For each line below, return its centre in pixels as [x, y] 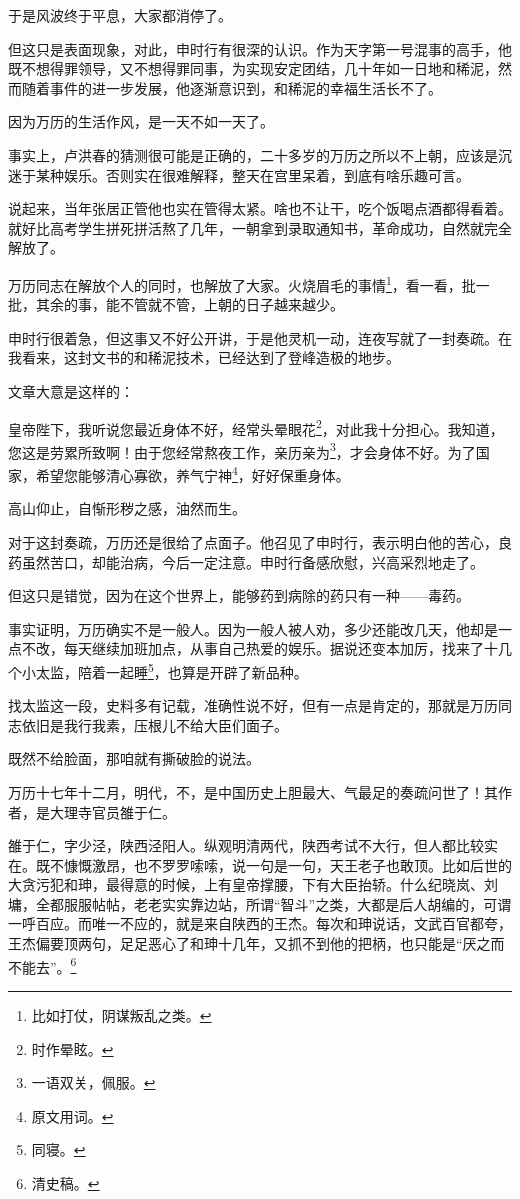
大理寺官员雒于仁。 [112, 811]
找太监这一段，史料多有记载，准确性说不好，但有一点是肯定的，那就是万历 [253, 705]
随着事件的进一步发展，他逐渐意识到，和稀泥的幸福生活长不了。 [231, 87]
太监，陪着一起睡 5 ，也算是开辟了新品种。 [171, 670]
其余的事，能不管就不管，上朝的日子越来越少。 [189, 304]
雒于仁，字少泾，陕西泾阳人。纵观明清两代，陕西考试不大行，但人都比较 [246, 845]
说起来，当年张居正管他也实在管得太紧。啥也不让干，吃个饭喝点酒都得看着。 [260, 208]
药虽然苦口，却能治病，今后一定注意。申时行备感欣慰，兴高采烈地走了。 [246, 561]
